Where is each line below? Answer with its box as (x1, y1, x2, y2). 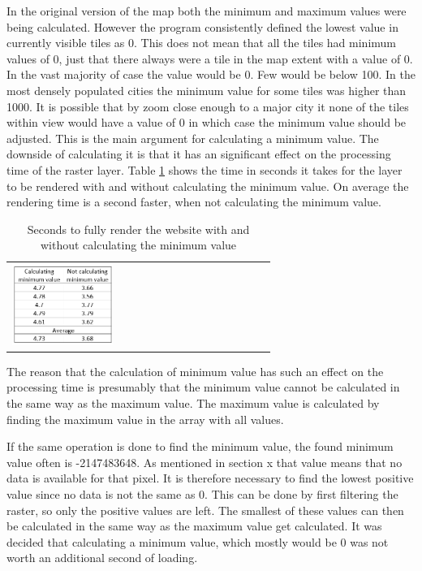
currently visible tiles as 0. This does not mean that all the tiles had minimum (6, 34, 397, 51)
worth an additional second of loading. (6, 549, 198, 566)
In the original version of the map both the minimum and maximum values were (6, 2, 407, 19)
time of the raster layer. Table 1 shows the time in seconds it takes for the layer (6, 161, 403, 178)
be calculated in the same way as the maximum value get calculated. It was (6, 517, 382, 534)
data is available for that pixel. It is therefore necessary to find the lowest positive (6, 469, 414, 487)
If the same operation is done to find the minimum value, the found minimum (6, 438, 394, 455)
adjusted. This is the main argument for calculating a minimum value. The (6, 129, 379, 146)
